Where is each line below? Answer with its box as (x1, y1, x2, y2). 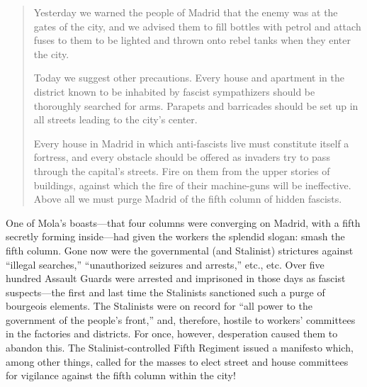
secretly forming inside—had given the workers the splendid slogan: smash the (6, 229, 345, 244)
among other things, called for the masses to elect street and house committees (6, 354, 349, 369)
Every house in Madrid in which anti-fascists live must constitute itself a (33, 135, 349, 150)
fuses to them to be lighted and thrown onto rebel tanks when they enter (33, 33, 351, 47)
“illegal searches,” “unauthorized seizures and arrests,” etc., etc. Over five (6, 257, 324, 271)
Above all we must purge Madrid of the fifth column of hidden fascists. (33, 191, 342, 206)
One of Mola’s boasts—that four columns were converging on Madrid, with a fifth (6, 215, 361, 230)
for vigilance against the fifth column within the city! (6, 368, 236, 383)
